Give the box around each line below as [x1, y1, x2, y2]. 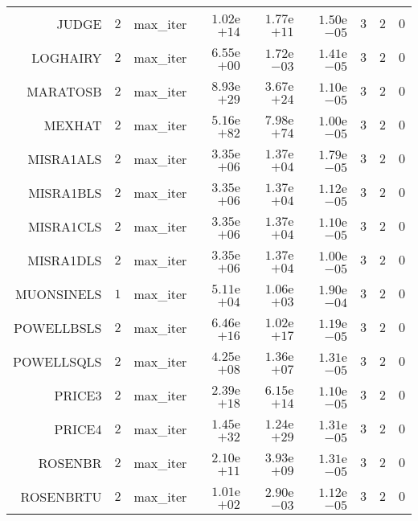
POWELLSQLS [13, 351, 102, 371]
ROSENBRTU [20, 486, 102, 506]
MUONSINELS [14, 284, 102, 303]
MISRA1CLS [27, 216, 102, 236]
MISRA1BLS [28, 183, 102, 202]
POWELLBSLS [14, 318, 102, 337]
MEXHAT [43, 115, 102, 134]
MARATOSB [27, 81, 102, 101]
